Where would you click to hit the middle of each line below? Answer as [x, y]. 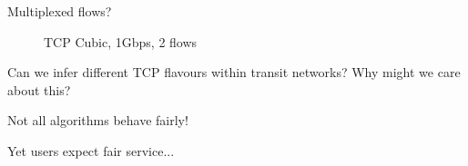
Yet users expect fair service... [91, 150]
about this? [39, 89]
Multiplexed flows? [60, 11]
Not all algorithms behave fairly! [98, 120]
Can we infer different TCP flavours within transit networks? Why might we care [234, 72]
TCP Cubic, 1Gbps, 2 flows [121, 41]
